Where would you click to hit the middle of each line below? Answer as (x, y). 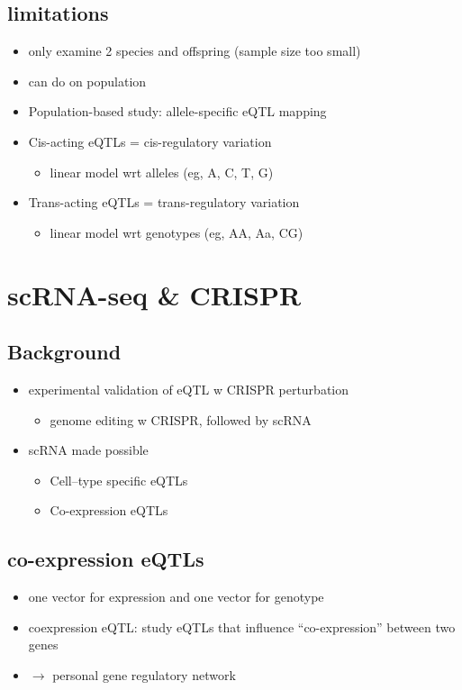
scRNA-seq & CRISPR (154, 294)
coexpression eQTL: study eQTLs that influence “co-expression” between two (242, 626)
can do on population (87, 81)
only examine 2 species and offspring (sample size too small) (195, 51)
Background (64, 352)
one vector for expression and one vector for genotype (176, 597)
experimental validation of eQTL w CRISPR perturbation (189, 389)
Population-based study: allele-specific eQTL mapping (177, 111)
